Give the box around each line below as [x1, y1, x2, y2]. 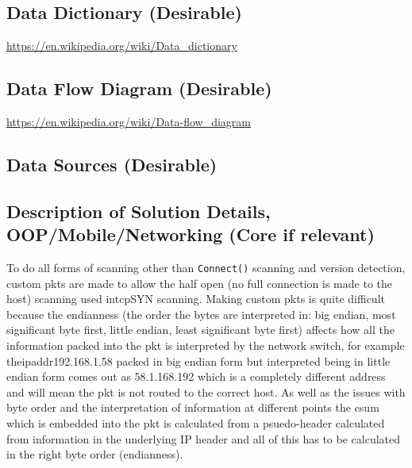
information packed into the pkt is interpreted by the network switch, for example [6, 337, 405, 353]
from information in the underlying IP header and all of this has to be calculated [6, 430, 401, 447]
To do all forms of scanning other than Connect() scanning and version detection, [6, 259, 406, 275]
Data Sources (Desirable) [6, 152, 218, 176]
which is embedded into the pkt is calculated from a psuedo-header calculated [6, 414, 385, 431]
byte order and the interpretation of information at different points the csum [6, 399, 379, 416]
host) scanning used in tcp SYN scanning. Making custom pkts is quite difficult [6, 290, 385, 307]
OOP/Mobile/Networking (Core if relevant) [6, 222, 375, 247]
